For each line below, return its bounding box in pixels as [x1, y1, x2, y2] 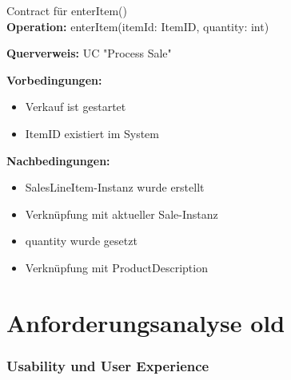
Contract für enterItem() [6, 2, 128, 18]
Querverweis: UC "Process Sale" [6, 45, 172, 61]
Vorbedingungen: [6, 71, 102, 88]
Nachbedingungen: [6, 152, 110, 168]
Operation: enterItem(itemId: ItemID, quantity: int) [6, 18, 269, 34]
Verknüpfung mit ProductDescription [25, 259, 208, 275]
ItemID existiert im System [25, 125, 159, 141]
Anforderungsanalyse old [6, 306, 285, 338]
